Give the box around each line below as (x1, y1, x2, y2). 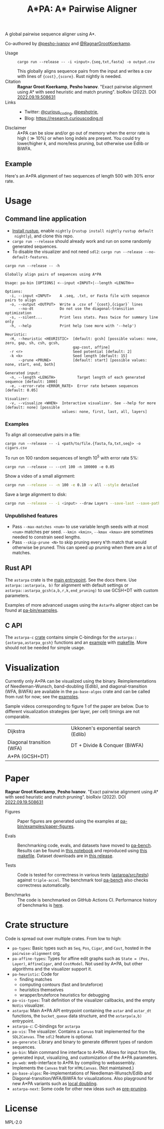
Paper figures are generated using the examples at (17, 818, 120, 824)
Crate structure (5, 920, 69, 930)
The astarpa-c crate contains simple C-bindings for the (5, 634, 116, 641)
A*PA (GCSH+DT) (7, 753, 49, 760)
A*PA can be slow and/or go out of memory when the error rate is (17, 130, 150, 136)
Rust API (5, 564, 32, 572)
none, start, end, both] (5, 362, 56, 367)
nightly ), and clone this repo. (14, 233, 74, 239)
